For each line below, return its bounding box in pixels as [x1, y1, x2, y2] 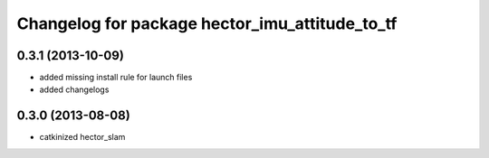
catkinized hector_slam [39, 132, 126, 143]
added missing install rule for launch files [39, 72, 193, 83]
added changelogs [39, 84, 110, 95]
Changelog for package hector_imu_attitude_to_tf [16, 14, 398, 33]
